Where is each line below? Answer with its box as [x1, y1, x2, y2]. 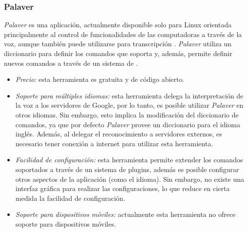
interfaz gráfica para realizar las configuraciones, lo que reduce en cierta [15, 183, 230, 193]
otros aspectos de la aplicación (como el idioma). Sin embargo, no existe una [15, 174, 244, 184]
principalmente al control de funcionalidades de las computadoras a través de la [4, 29, 242, 39]
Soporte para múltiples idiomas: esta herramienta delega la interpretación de [15, 90, 244, 100]
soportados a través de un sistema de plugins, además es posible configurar [15, 164, 239, 174]
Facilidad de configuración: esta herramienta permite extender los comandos [15, 155, 243, 165]
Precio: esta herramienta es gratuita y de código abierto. [15, 74, 185, 84]
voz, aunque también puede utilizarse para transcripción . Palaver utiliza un [4, 39, 232, 49]
